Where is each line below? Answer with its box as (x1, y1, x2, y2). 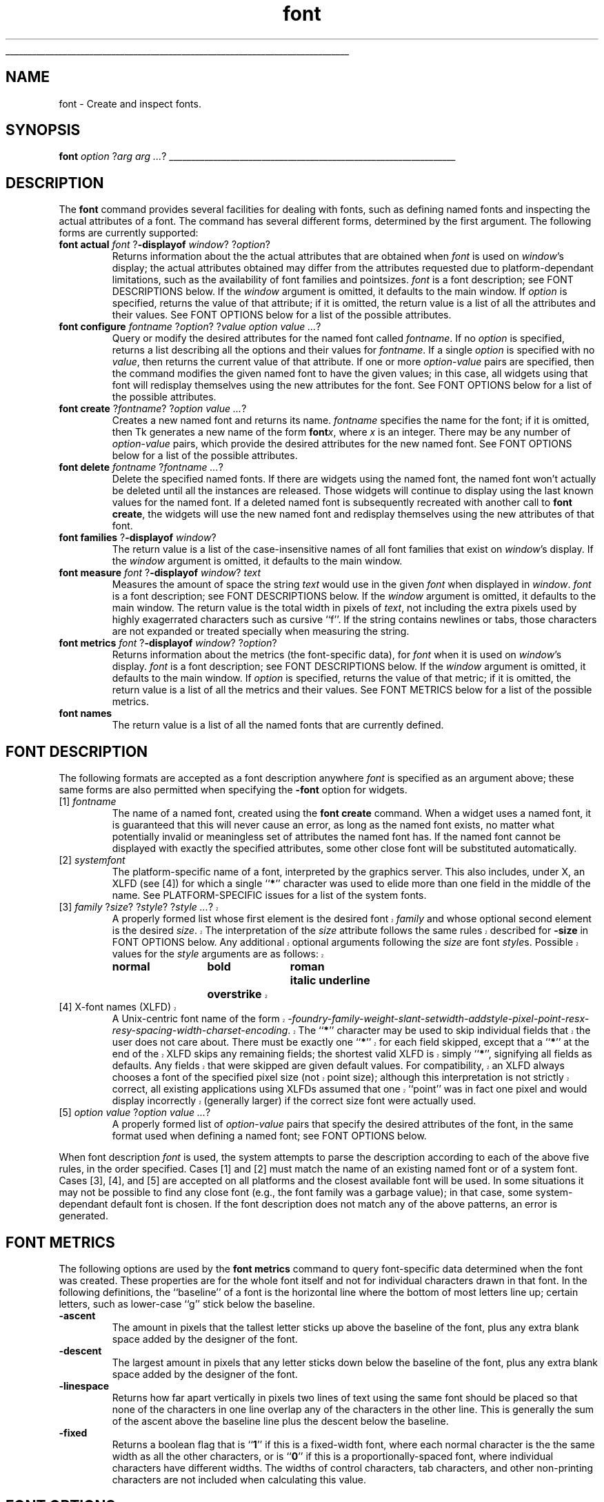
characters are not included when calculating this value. (112, 1473, 366, 1485)
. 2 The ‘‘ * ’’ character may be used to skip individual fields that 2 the (288, 1024, 591, 1037)
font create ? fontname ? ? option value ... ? (59, 403, 247, 415)
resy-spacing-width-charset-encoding (112, 1024, 288, 1037)
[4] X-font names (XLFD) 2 (59, 1001, 177, 1013)
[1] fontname (59, 795, 117, 808)
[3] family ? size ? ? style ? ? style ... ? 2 (59, 901, 219, 913)
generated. (59, 1210, 108, 1222)
